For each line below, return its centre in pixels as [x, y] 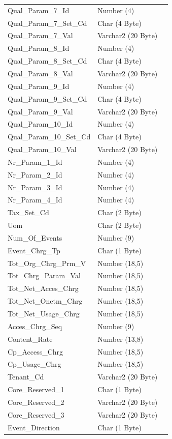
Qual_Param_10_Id [40, 124]
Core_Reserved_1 [36, 389]
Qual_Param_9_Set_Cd [47, 98]
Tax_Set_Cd [28, 212]
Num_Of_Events [35, 237]
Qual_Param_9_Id [39, 86]
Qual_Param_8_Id [39, 48]
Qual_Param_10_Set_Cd [49, 137]
